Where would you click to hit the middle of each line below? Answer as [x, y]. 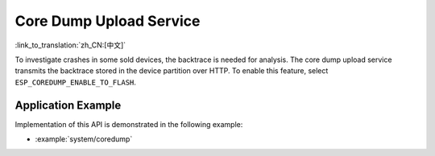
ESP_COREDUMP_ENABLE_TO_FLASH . [76, 82]
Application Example [68, 105]
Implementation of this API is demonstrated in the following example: [129, 124]
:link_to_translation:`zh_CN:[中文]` [70, 45]
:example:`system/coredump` [84, 139]
